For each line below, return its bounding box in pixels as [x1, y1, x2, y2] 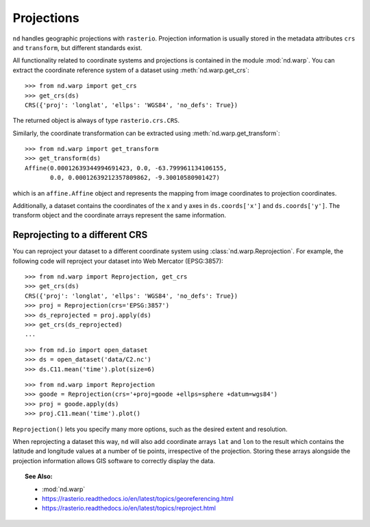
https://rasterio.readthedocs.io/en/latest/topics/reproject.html [42, 504, 216, 513]
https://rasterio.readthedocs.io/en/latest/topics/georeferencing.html [42, 494, 234, 502]
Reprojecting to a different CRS [12, 229, 148, 241]
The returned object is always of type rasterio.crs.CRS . [12, 117, 180, 125]
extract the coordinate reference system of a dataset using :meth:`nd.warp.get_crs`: [12, 66, 249, 74]
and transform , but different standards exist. [12, 43, 143, 51]
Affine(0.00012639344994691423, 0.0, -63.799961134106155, [25, 164, 227, 172]
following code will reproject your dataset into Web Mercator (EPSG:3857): [12, 257, 223, 265]
